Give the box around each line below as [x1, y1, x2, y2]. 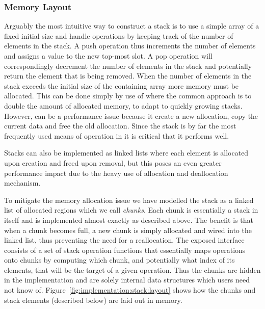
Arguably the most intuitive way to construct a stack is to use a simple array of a [4, 20, 259, 31]
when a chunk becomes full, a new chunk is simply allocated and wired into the [4, 224, 252, 235]
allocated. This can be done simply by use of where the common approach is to [4, 90, 252, 101]
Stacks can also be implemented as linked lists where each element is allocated [4, 147, 249, 158]
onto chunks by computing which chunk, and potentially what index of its [4, 254, 235, 265]
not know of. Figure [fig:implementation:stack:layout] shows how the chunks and [4, 285, 256, 295]
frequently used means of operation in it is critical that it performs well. [4, 130, 229, 141]
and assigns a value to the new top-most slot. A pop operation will [4, 50, 213, 61]
